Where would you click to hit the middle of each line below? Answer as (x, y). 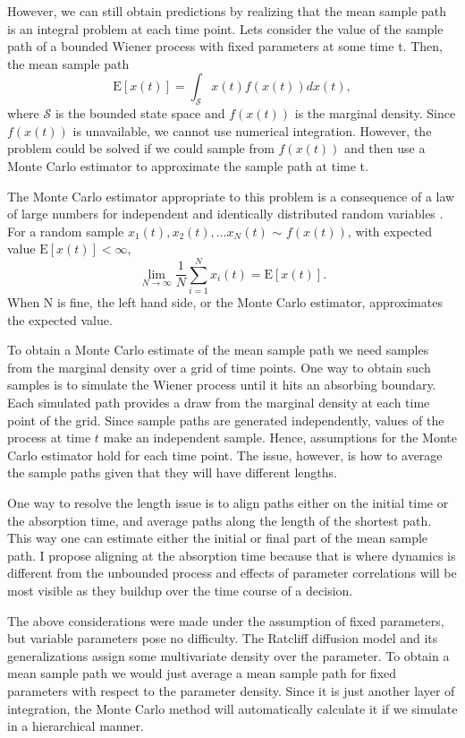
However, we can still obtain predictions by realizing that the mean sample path (227, 11)
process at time (49, 438)
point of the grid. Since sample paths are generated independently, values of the (226, 420)
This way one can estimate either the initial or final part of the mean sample (218, 538)
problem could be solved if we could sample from (141, 148)
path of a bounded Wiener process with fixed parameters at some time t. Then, (225, 46)
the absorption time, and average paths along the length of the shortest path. (220, 520)
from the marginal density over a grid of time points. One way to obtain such (219, 367)
